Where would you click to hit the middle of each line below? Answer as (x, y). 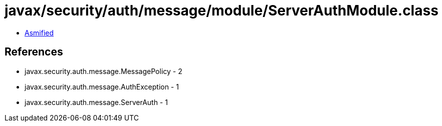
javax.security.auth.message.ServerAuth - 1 (96, 102)
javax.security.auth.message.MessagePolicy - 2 (103, 71)
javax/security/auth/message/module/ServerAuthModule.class (222, 10)
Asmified (39, 32)
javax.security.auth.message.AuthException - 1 (102, 86)
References (34, 52)
